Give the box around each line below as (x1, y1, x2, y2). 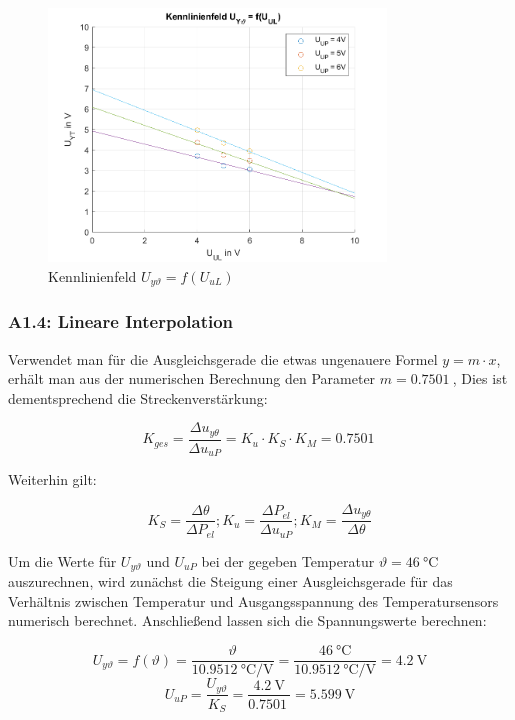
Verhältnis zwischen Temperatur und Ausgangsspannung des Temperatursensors (8, 590, 499, 611)
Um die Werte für (8, 550, 117, 571)
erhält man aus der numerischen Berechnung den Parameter (8, 368, 376, 389)
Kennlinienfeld (48, 265, 137, 286)
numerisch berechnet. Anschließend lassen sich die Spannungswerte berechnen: (8, 610, 487, 631)
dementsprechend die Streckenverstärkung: (8, 387, 268, 408)
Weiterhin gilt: (8, 469, 97, 490)
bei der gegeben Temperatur (201, 550, 375, 571)
